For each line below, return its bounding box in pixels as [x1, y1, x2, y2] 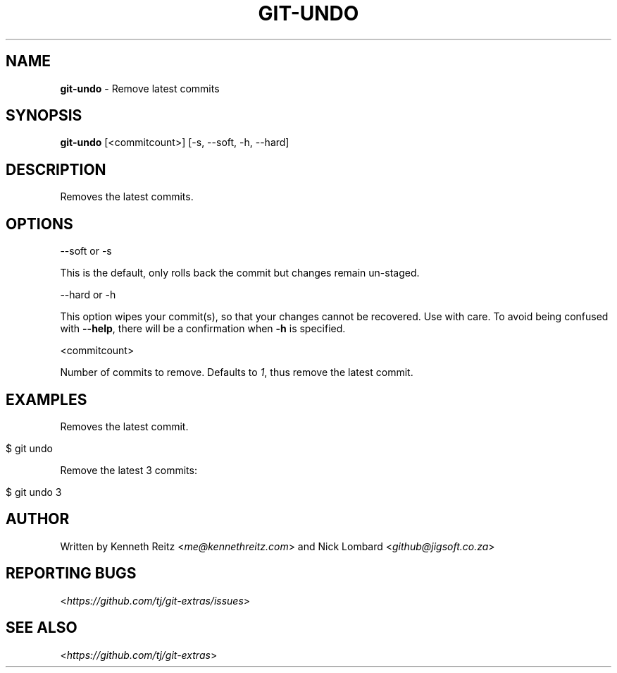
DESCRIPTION [6, 160, 106, 178]
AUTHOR [6, 510, 70, 528]
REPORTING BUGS [6, 564, 137, 583]
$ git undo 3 [6, 485, 62, 498]
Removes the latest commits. [60, 190, 194, 203]
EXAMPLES [6, 390, 87, 408]
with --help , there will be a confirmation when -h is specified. [60, 322, 346, 335]
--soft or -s [60, 245, 112, 257]
